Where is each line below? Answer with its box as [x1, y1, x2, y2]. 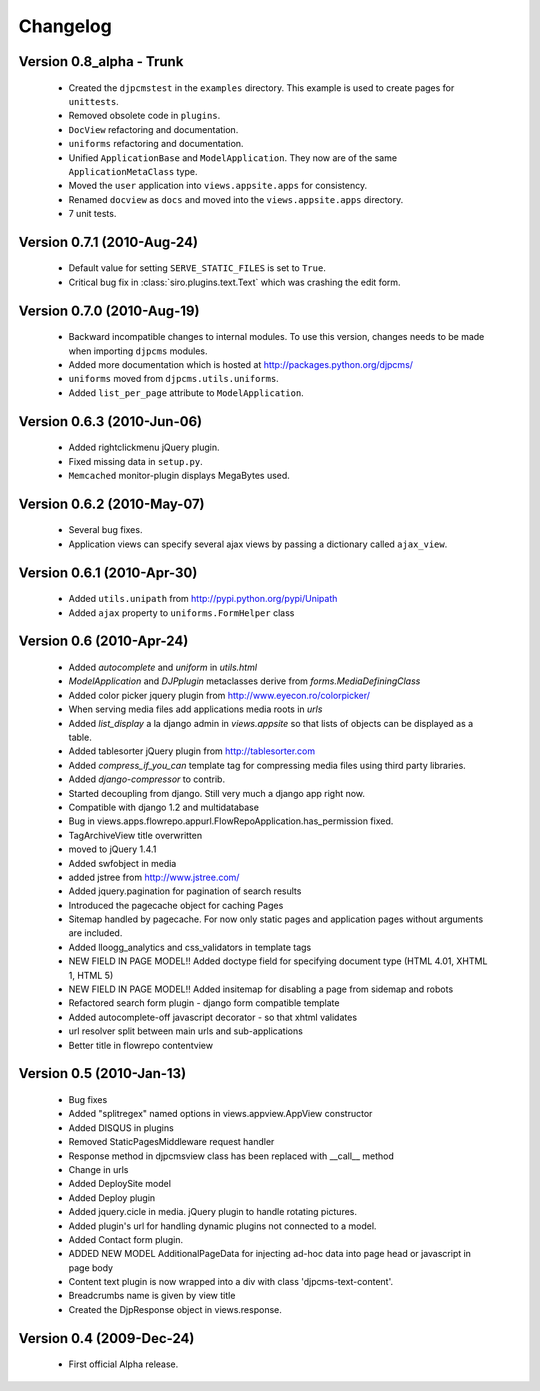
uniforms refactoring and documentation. [68, 138, 244, 150]
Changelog [18, 15, 112, 37]
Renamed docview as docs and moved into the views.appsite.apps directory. [68, 193, 404, 205]
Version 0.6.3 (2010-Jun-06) [18, 413, 203, 430]
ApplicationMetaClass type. [68, 165, 199, 177]
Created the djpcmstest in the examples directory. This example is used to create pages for [68, 81, 455, 94]
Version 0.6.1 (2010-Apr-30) [18, 564, 198, 581]
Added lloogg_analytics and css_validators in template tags [68, 941, 312, 953]
